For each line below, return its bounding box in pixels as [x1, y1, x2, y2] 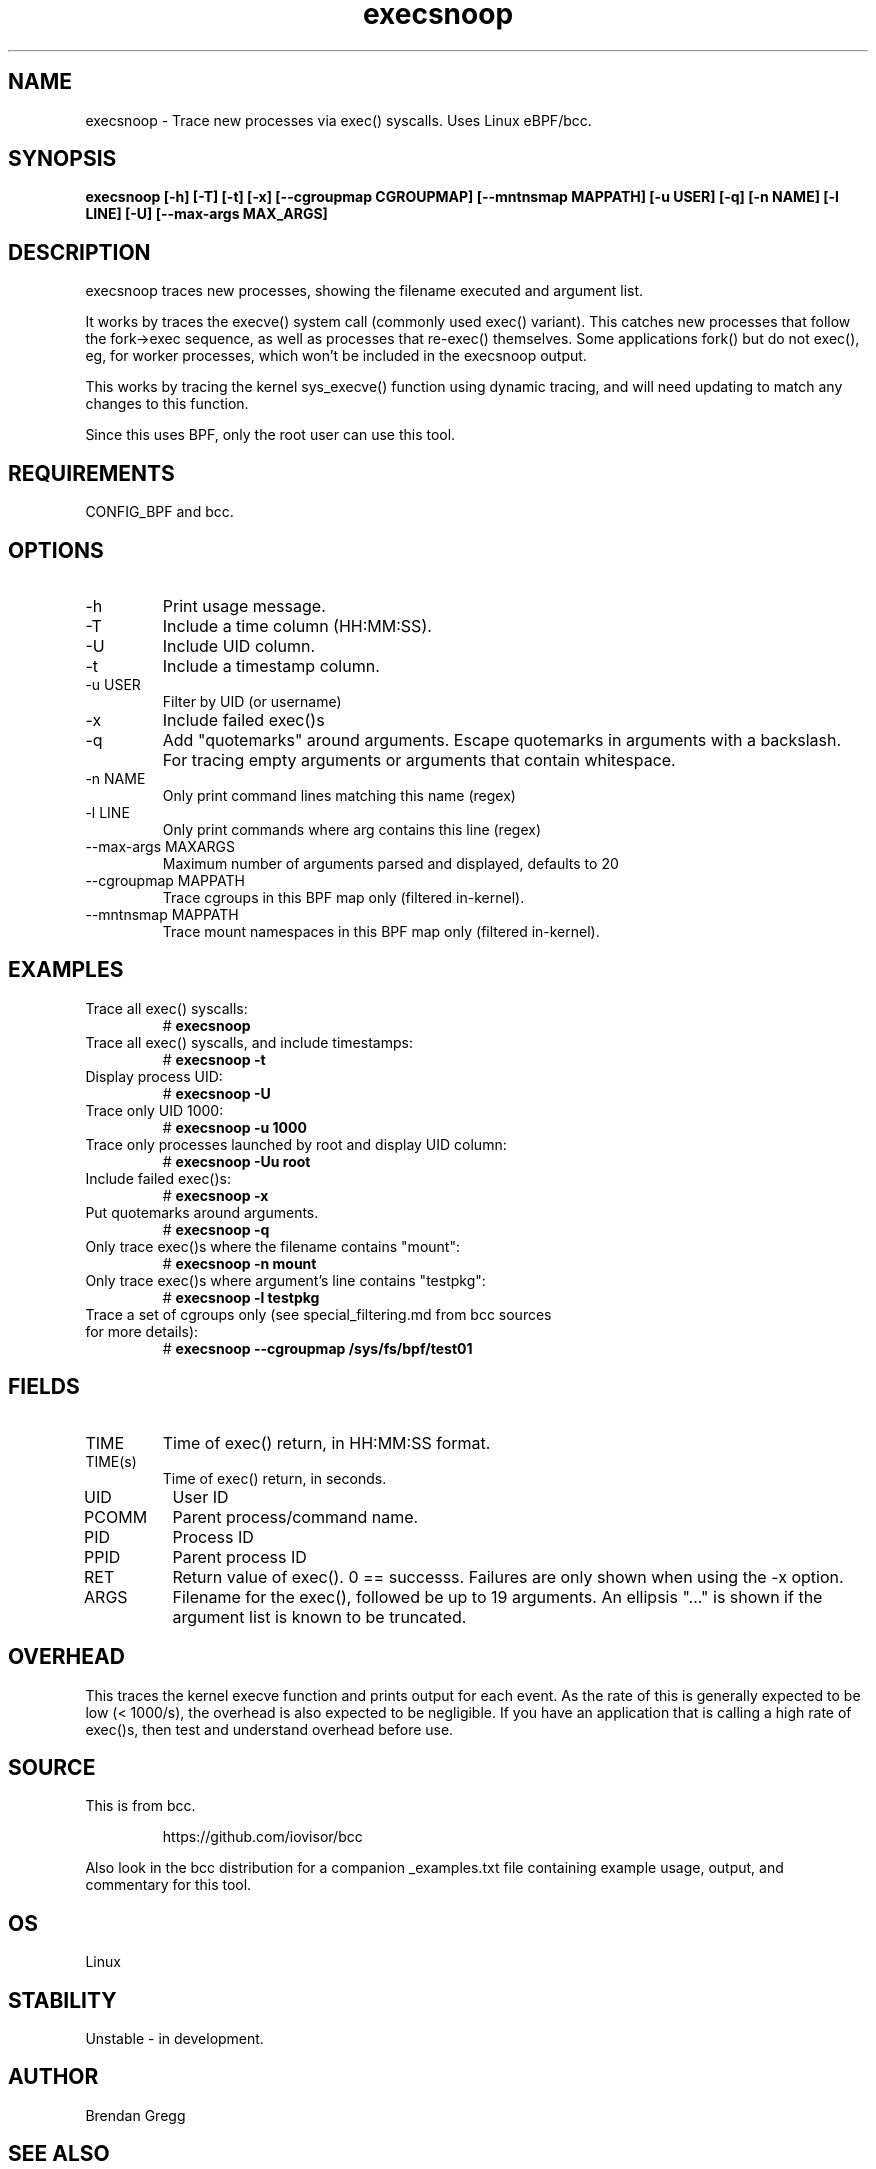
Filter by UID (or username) [162, 692, 342, 710]
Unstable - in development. [85, 2030, 264, 2048]
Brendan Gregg [85, 2106, 186, 2124]
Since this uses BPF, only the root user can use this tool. [85, 426, 456, 444]
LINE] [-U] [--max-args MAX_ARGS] [85, 205, 328, 223]
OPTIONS [8, 537, 104, 563]
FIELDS [8, 1374, 80, 1400]
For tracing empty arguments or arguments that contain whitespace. [162, 749, 676, 770]
